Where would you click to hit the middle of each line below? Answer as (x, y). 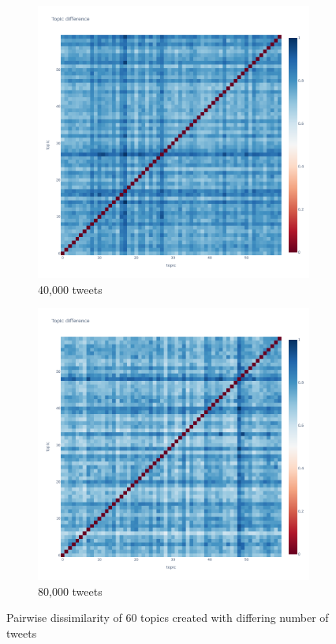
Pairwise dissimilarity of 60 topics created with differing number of (168, 618)
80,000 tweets (70, 591)
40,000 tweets (70, 289)
